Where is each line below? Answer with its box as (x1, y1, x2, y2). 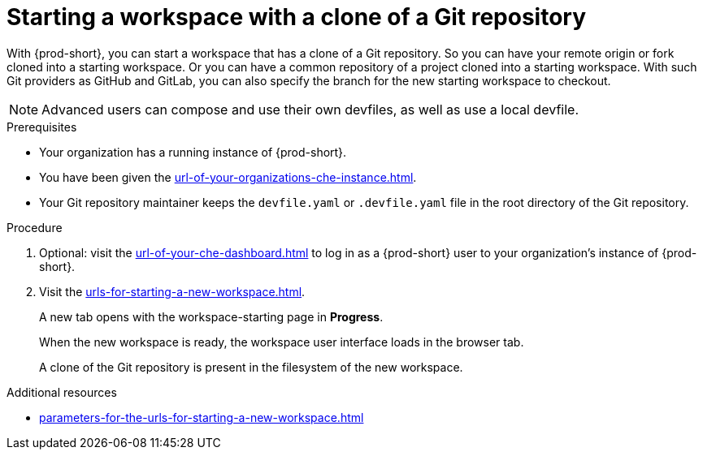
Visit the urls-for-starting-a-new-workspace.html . (39, 284, 306, 299)
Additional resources (7, 385, 117, 399)
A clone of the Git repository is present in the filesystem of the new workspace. (39, 359, 463, 374)
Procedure (7, 220, 63, 234)
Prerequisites (7, 119, 77, 134)
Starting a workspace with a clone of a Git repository (7, 3, 587, 31)
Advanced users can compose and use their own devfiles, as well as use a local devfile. (41, 101, 579, 118)
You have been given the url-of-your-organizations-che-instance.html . (39, 170, 417, 184)
